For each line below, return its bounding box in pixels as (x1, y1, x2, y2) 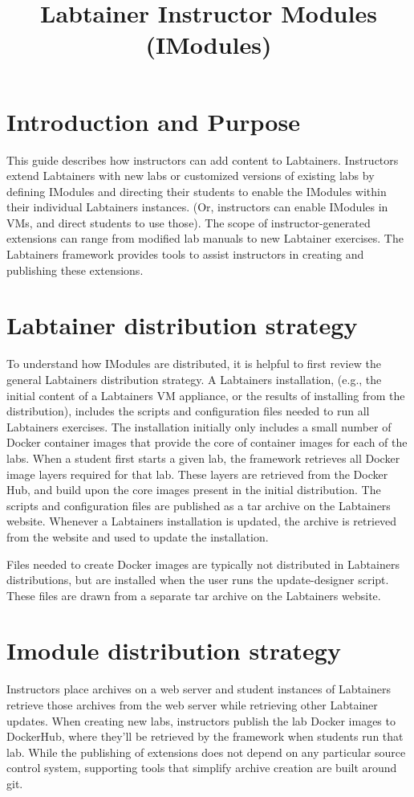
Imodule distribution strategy (6, 634, 341, 667)
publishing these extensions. (6, 261, 144, 278)
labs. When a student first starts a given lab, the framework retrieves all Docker (6, 449, 400, 466)
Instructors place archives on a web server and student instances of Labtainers (6, 681, 391, 697)
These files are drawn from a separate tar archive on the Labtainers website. (6, 587, 381, 603)
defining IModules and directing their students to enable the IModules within (6, 182, 387, 199)
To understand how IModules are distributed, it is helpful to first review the (6, 355, 381, 372)
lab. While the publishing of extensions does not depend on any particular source (6, 743, 406, 760)
